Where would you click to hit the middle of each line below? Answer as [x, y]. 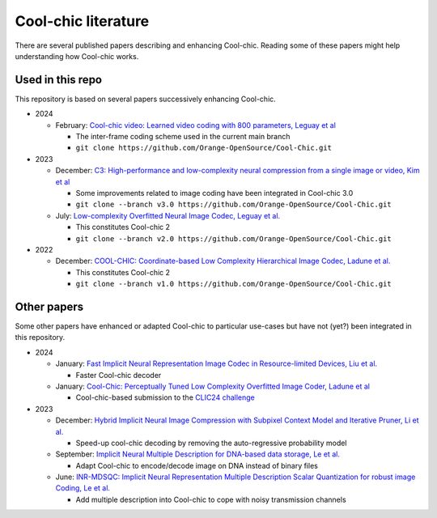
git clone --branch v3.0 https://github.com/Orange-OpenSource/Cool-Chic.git [233, 205]
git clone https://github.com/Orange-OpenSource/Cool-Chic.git [204, 148]
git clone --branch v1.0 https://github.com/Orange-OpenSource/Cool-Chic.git [233, 284]
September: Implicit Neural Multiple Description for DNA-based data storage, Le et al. [197, 454]
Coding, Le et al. [83, 488]
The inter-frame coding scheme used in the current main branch [183, 137]
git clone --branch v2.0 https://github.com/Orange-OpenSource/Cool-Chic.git [233, 238]
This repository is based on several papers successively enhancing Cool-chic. [146, 99]
